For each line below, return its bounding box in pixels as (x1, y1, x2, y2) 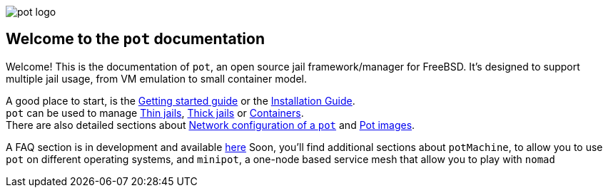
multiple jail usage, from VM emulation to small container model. (6, 72, 308, 85)
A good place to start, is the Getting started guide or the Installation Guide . (6, 94, 355, 107)
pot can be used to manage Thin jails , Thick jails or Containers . (6, 106, 304, 119)
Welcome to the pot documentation (6, 30, 265, 48)
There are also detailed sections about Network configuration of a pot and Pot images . (6, 118, 415, 131)
